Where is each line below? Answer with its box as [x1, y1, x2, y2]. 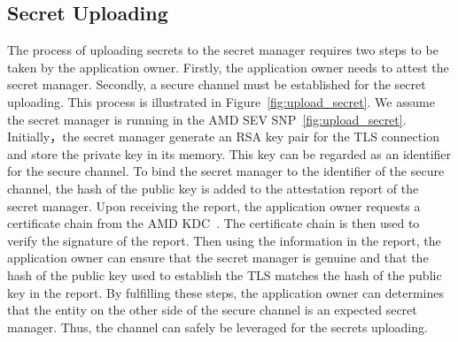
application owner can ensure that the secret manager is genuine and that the [7, 248, 429, 267]
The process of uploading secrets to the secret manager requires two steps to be [7, 41, 439, 59]
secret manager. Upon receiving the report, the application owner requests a [7, 196, 421, 215]
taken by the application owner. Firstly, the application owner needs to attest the [7, 57, 449, 76]
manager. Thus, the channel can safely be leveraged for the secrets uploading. [7, 317, 428, 336]
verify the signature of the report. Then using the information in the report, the [7, 231, 441, 249]
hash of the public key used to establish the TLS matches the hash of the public [7, 265, 442, 284]
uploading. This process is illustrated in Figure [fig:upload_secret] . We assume [7, 92, 435, 110]
